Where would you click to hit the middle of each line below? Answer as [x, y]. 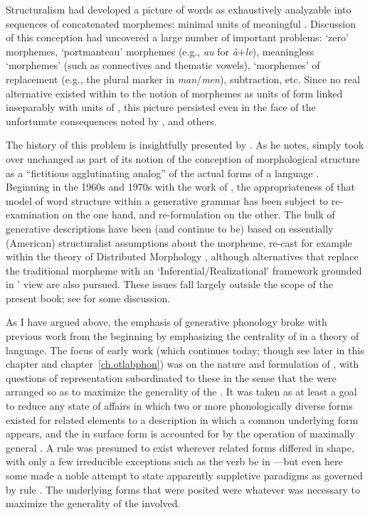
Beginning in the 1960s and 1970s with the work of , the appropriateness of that [181, 187]
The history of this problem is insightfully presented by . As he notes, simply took [185, 145]
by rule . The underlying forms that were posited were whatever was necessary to [183, 489]
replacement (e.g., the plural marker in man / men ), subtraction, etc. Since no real [183, 79]
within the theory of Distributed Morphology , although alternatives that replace [182, 256]
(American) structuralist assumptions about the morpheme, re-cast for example [179, 242]
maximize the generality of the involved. [93, 503]
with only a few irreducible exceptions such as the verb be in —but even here [174, 461]
